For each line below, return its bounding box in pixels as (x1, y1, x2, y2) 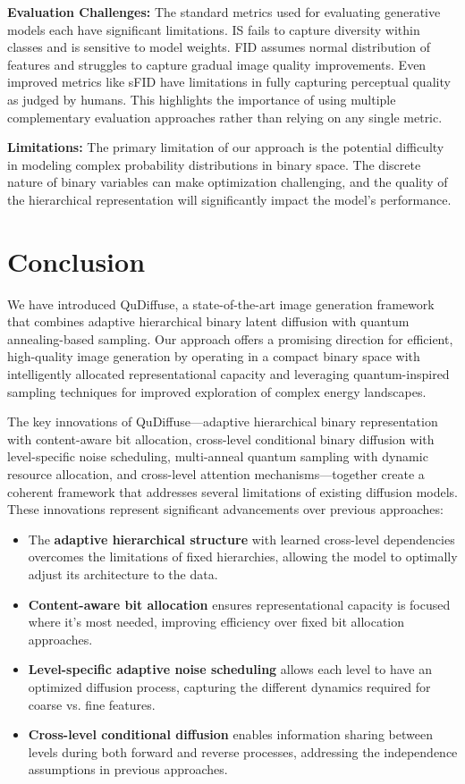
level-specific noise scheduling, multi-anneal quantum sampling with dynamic (7, 447, 428, 466)
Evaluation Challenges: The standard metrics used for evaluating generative (7, 3, 441, 21)
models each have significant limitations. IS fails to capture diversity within (7, 20, 420, 38)
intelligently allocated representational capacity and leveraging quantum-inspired (7, 365, 450, 384)
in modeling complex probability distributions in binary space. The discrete (7, 155, 421, 173)
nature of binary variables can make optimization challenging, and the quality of (7, 173, 448, 191)
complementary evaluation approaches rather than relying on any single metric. (7, 107, 443, 126)
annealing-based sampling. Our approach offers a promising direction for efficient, (7, 329, 453, 348)
